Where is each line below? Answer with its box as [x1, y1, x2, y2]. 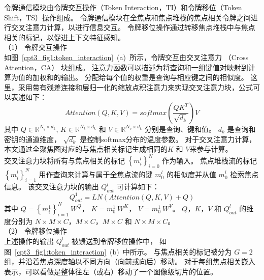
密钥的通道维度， [4, 133, 61, 144]
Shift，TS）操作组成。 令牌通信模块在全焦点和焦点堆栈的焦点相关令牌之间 [4, 12, 251, 22]
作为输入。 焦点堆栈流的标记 [162, 155, 257, 165]
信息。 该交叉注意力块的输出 [4, 181, 99, 192]
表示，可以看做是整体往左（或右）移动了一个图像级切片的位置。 [4, 266, 217, 276]
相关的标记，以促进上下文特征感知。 [4, 32, 125, 42]
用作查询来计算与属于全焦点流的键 [39, 169, 153, 179]
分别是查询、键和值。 [145, 123, 216, 134]
